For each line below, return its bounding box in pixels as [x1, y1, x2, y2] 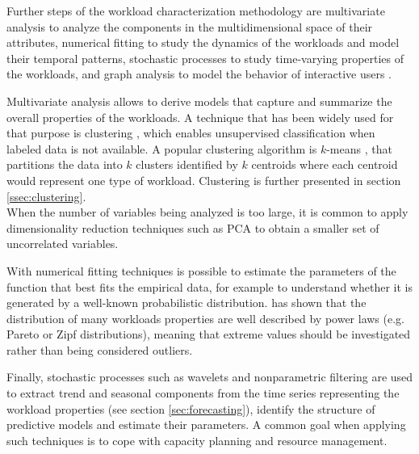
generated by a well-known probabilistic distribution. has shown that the [6, 294, 367, 311]
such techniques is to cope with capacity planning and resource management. [6, 431, 388, 448]
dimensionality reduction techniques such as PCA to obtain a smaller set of [6, 219, 379, 236]
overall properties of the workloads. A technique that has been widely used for [6, 108, 394, 125]
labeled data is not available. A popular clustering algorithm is [6, 140, 317, 157]
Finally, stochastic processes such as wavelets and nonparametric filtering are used [6, 368, 413, 385]
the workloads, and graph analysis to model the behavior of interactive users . [6, 65, 392, 82]
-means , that [326, 140, 392, 157]
